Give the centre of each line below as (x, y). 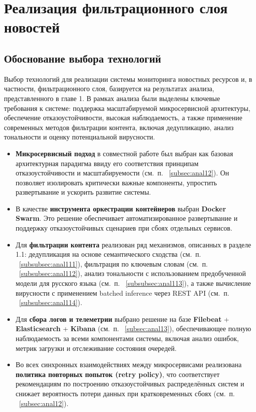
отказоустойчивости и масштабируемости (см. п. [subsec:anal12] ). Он (122, 173)
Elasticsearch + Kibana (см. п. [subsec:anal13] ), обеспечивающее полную (133, 328)
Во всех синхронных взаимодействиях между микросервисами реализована (128, 364)
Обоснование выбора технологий (83, 58)
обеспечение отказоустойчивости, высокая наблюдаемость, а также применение (123, 118)
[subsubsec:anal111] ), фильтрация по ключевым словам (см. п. (113, 263)
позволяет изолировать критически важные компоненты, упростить (116, 182)
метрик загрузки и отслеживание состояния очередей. (96, 348)
